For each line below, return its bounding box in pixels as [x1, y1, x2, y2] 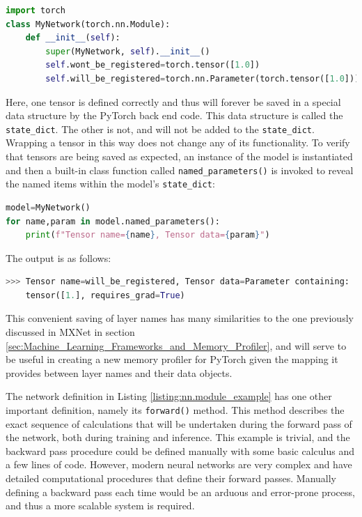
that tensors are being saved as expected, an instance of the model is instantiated [6, 149, 353, 163]
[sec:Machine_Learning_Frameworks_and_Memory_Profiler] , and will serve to [6, 338, 347, 353]
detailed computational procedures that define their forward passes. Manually [6, 471, 336, 486]
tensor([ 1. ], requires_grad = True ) [25, 290, 185, 300]
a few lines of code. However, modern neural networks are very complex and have [6, 457, 352, 472]
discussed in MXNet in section [6, 325, 135, 339]
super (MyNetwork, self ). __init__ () [45, 46, 210, 56]
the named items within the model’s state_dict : [6, 176, 215, 191]
